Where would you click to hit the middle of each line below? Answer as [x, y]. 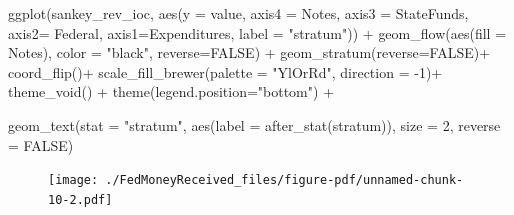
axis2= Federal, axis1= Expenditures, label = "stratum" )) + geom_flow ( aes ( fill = [257, 32]
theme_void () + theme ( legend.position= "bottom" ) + [171, 91]
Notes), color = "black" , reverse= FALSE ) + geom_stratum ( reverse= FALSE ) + [249, 52]
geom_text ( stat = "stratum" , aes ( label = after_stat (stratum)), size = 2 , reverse [254, 124]
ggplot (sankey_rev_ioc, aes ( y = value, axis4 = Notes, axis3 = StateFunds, [238, 13]
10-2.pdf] [80, 199]
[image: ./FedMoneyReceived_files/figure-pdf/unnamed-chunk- [256, 180]
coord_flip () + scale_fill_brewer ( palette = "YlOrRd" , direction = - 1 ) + [225, 71]
